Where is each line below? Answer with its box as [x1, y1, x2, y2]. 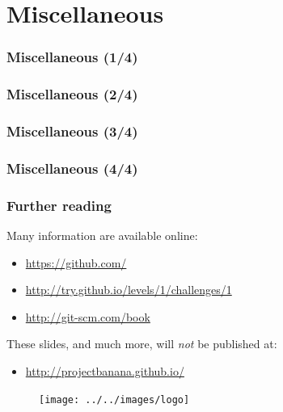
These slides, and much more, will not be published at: [6, 335, 277, 352]
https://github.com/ [25, 254, 127, 271]
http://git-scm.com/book [25, 308, 150, 325]
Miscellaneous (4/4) [6, 158, 138, 178]
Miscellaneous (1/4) [6, 47, 138, 67]
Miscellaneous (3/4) [6, 120, 138, 141]
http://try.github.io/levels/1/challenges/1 [25, 281, 232, 298]
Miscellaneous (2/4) [6, 84, 138, 104]
